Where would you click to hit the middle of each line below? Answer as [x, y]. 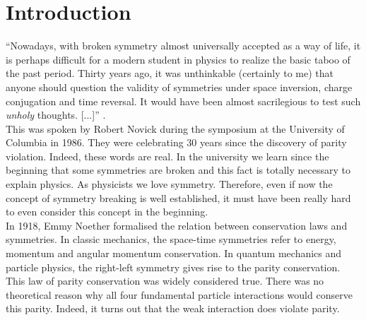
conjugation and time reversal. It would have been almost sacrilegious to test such [183, 101]
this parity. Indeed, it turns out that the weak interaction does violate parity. [173, 308]
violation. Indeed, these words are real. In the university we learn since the [167, 156]
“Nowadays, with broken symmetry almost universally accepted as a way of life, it [183, 46]
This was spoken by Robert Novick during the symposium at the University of [175, 128]
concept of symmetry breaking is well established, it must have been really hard [178, 197]
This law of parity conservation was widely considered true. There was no [165, 281]
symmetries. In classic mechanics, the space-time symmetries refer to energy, [171, 239]
